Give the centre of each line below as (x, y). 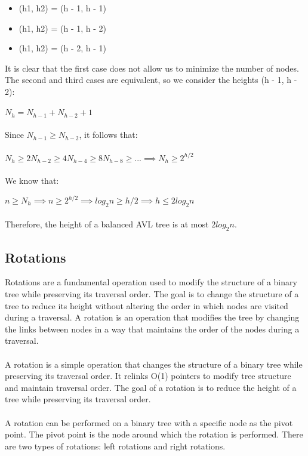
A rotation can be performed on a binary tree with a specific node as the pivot (149, 422)
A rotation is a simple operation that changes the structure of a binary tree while (154, 364)
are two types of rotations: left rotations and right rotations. (115, 446)
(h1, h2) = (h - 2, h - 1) (63, 48)
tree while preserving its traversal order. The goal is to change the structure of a (152, 294)
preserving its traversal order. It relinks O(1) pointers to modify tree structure (148, 376)
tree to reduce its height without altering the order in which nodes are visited (147, 305)
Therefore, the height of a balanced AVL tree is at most (107, 224)
